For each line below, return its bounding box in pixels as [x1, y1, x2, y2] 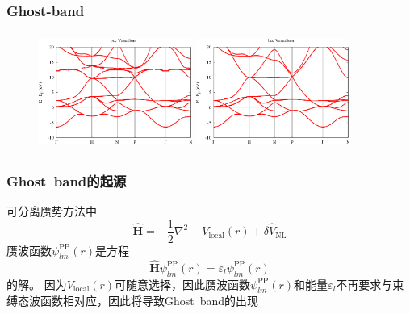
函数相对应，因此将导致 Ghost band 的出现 [40, 292, 259, 309]
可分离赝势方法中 [6, 203, 97, 220]
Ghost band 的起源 [6, 170, 127, 190]
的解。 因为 [6, 275, 67, 292]
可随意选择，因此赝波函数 [115, 275, 251, 292]
